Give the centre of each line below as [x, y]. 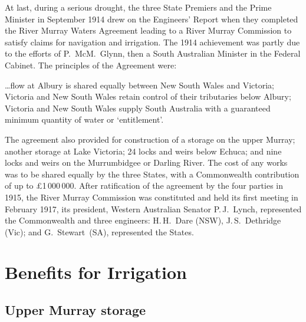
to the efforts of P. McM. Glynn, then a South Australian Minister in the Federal [153, 53]
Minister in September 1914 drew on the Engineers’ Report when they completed [152, 19]
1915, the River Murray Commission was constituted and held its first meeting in [152, 197]
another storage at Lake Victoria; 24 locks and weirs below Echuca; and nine [143, 151]
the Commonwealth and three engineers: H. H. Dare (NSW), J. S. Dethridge [143, 220]
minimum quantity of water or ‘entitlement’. [84, 119]
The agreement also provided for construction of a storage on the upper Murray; [150, 139]
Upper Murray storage [75, 310]
